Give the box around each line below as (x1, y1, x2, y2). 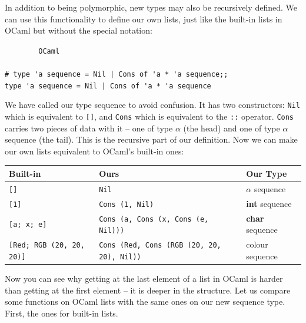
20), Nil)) (99, 252, 141, 261)
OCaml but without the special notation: (5, 24, 152, 37)
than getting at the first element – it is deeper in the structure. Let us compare (5, 284, 291, 296)
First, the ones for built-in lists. (5, 306, 118, 319)
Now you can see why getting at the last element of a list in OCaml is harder (5, 272, 283, 284)
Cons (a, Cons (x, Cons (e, (99, 215, 209, 223)
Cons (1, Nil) (99, 200, 154, 209)
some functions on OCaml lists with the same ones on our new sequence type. (5, 295, 285, 308)
